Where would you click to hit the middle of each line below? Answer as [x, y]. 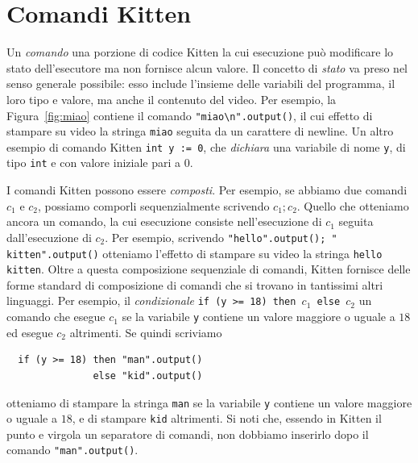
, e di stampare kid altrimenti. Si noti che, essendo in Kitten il [227, 418]
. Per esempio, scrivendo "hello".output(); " [221, 237]
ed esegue [30, 332]
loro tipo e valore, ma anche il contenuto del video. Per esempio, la [172, 99]
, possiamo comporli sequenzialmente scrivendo [154, 205]
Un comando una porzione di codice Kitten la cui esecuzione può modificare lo [200, 52]
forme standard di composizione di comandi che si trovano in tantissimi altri [195, 284]
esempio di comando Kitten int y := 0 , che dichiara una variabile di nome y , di [206, 146]
